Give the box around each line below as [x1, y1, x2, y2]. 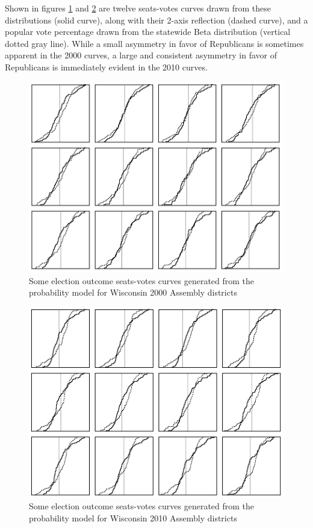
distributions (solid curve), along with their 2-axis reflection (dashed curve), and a [5, 13, 308, 26]
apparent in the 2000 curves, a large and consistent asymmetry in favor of [5, 49, 277, 61]
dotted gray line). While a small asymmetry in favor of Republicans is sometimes [5, 37, 304, 49]
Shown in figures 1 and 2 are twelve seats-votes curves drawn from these [5, 2, 271, 14]
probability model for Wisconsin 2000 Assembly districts [29, 286, 237, 299]
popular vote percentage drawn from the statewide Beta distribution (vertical [5, 25, 291, 38]
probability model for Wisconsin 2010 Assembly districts [29, 511, 237, 524]
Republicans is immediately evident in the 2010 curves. [5, 60, 208, 73]
